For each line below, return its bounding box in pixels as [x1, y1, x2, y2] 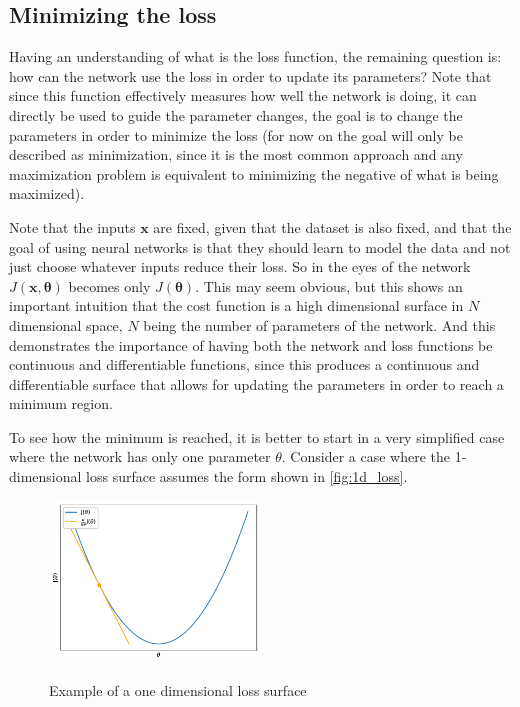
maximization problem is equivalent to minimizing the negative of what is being [9, 163, 499, 184]
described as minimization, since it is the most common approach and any [9, 144, 463, 165]
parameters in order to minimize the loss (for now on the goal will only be [9, 124, 463, 145]
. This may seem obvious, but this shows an [195, 275, 463, 296]
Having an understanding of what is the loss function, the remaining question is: [9, 46, 502, 67]
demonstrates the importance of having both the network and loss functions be [9, 334, 493, 355]
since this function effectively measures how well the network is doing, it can [9, 85, 477, 106]
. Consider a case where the [281, 446, 450, 467]
